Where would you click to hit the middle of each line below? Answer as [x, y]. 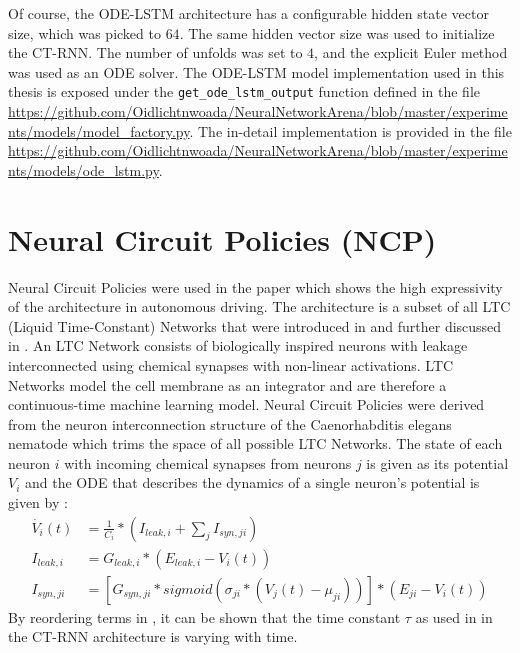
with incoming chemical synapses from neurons [208, 462]
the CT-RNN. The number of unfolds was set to [155, 52]
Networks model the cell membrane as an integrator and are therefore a [227, 384]
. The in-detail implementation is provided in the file [350, 130]
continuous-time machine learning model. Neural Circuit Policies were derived [246, 404]
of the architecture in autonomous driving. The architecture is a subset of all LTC [259, 306]
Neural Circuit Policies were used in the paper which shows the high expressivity [255, 286]
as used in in [454, 616]
